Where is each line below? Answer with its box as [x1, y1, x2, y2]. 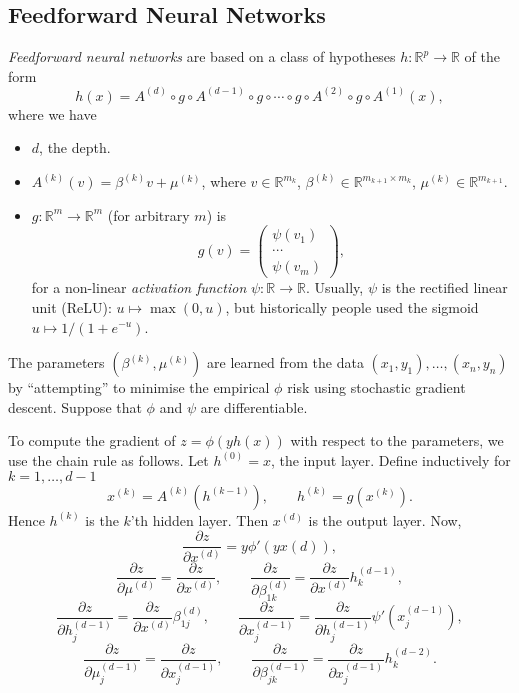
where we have [8, 103, 97, 124]
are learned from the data [207, 352, 364, 373]
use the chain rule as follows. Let [8, 449, 209, 470]
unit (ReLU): [31, 296, 112, 317]
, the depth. [39, 137, 111, 158]
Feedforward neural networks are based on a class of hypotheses [8, 46, 396, 67]
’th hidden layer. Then [130, 509, 269, 530]
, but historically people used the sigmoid [225, 296, 479, 317]
